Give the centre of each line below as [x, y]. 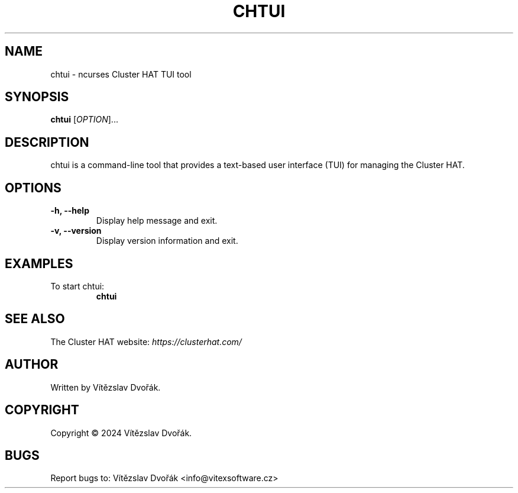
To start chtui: [77, 286]
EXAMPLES [39, 263]
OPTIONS [33, 188]
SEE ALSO [35, 319]
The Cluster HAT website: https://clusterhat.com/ [146, 341]
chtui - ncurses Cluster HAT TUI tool [121, 74]
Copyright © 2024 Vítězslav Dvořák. [121, 433]
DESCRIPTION [47, 142]
